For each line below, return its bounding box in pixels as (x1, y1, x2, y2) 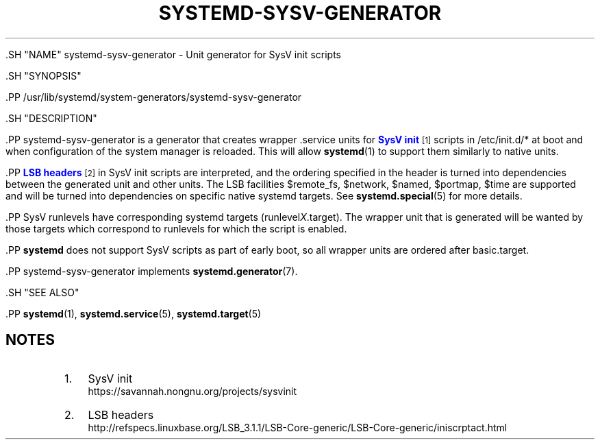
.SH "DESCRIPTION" (5, 112, 97, 124)
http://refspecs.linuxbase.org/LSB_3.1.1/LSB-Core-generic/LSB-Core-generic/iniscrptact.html (88, 421, 508, 433)
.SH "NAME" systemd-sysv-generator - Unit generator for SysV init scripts (5, 48, 341, 60)
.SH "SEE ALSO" (5, 286, 79, 298)
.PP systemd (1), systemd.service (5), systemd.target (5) (5, 307, 262, 320)
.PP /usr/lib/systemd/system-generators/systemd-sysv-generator (5, 91, 302, 103)
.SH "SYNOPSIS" (5, 69, 82, 82)
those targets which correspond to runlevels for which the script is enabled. (5, 222, 347, 234)
